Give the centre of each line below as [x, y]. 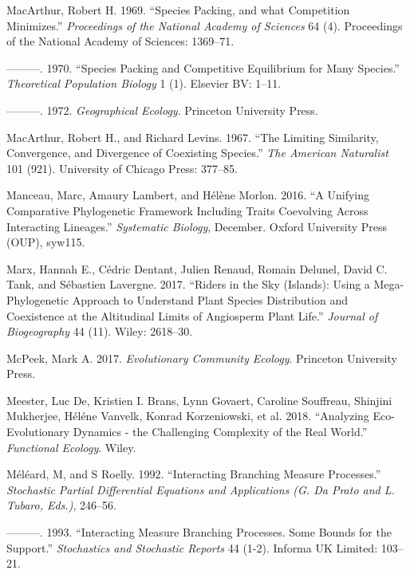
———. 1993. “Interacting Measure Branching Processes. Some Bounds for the [199, 532]
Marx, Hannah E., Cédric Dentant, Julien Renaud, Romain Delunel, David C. [197, 268]
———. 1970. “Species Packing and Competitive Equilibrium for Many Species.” [203, 67]
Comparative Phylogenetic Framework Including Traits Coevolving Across [187, 210]
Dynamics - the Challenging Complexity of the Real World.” [220, 432]
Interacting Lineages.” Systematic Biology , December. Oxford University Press [197, 226]
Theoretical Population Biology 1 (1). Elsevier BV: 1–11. [144, 83]
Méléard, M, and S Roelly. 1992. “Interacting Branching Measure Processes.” [194, 474]
